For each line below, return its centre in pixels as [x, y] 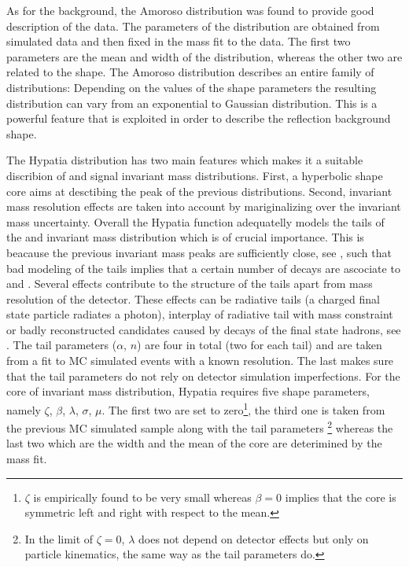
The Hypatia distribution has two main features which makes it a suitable [185, 160]
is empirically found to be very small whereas [142, 497]
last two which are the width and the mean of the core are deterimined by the [194, 443]
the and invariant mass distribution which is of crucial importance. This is [185, 237]
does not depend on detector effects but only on [253, 538]
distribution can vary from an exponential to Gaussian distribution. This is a [192, 103]
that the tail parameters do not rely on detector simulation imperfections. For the [203, 376]
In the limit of [59, 538]
